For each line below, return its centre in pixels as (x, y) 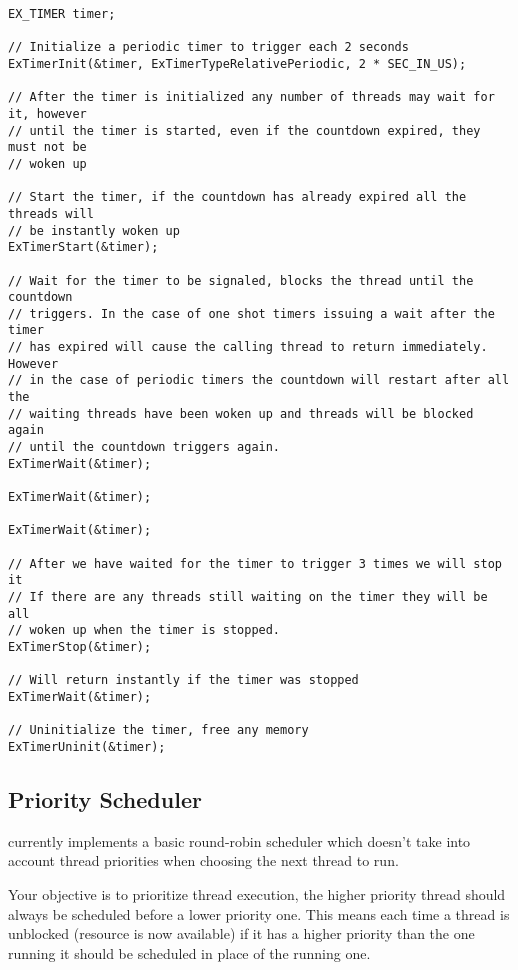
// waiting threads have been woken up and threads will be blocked (241, 413)
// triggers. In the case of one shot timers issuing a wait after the (251, 313)
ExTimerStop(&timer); (80, 646)
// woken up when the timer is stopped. (144, 630)
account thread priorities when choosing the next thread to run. (203, 860)
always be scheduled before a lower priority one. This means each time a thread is (259, 913)
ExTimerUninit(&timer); (87, 746)
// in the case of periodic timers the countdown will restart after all (259, 380)
